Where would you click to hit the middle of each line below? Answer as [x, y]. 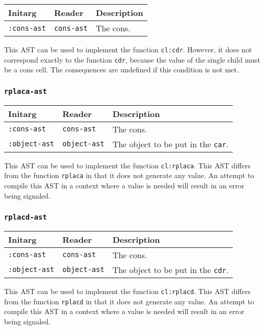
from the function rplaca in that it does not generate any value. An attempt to [129, 175]
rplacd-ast [26, 217]
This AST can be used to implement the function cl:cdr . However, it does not [128, 49]
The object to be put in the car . [170, 144]
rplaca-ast [26, 91]
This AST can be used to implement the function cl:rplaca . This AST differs [127, 165]
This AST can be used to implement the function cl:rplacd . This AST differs [127, 291]
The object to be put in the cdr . [170, 269]
